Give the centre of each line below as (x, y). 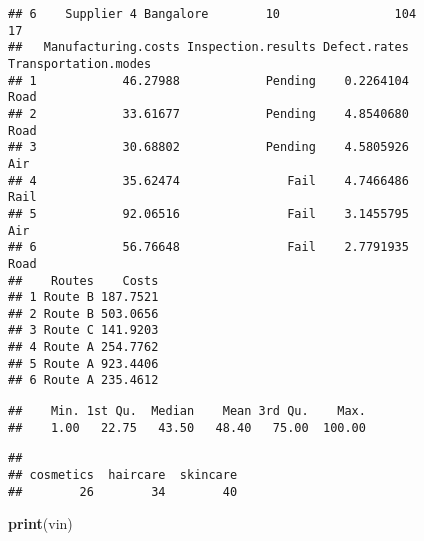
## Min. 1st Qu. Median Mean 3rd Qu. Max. (187, 411)
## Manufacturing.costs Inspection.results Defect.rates (208, 47)
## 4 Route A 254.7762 (83, 347)
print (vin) (40, 523)
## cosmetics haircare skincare (123, 475)
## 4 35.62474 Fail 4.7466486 (208, 180)
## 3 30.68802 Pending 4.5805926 (208, 147)
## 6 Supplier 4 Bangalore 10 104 (212, 14)
